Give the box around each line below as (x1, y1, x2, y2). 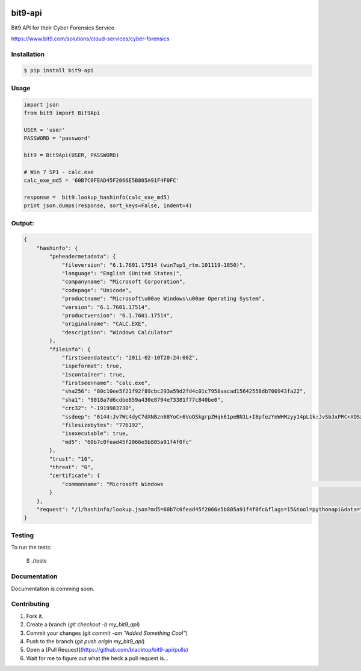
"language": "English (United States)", (61, 270, 183, 276)
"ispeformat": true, (61, 363, 123, 370)
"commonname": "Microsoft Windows (61, 481, 164, 487)
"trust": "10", (49, 455, 94, 462)
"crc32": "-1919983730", (61, 405, 135, 412)
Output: (11, 219, 34, 227)
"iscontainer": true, (61, 371, 126, 378)
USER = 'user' (23, 126, 66, 133)
